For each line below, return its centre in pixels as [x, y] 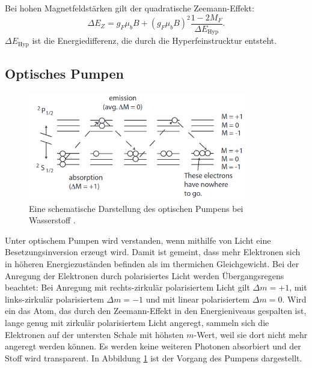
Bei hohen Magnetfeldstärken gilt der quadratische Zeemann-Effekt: [130, 8]
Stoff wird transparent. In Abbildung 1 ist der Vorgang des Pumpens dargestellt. [154, 357]
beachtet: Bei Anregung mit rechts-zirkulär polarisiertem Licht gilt [127, 287]
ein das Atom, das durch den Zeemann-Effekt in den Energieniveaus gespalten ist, [156, 311]
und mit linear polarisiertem [198, 299]
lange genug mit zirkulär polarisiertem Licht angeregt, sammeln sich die [137, 323]
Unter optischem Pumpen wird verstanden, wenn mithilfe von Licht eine [138, 240]
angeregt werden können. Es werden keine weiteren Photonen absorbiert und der [153, 346]
